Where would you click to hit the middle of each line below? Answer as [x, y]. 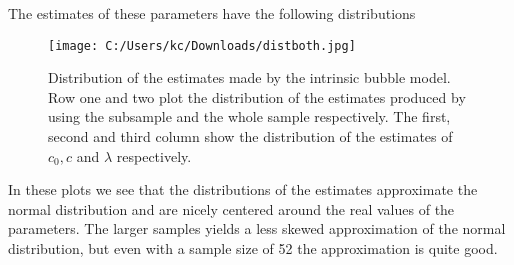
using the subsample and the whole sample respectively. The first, [249, 116]
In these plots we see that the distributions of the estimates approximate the [243, 189]
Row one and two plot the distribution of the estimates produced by [257, 96]
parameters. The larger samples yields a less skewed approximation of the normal [257, 228]
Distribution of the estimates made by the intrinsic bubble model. [249, 77]
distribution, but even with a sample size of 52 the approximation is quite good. [253, 248]
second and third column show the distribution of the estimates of [250, 136]
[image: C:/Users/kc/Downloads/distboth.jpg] [202, 45]
